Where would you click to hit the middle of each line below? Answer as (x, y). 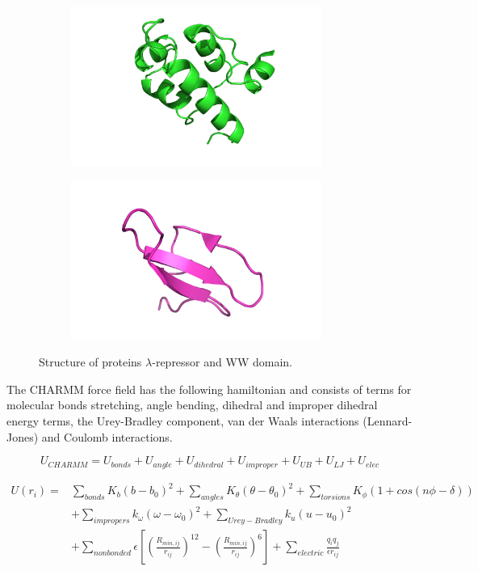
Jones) (23, 436)
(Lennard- (388, 421)
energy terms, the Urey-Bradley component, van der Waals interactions (183, 421)
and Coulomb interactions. (107, 436)
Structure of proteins (90, 362)
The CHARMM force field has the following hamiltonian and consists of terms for (209, 389)
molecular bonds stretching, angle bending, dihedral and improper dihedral (192, 405)
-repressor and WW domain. (222, 362)
